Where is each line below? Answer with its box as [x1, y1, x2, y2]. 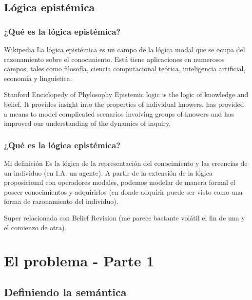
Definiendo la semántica [4, 284, 127, 299]
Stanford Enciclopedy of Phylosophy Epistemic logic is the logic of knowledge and [4, 89, 249, 100]
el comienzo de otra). [4, 222, 67, 232]
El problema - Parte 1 [4, 251, 155, 271]
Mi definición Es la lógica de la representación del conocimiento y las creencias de [4, 158, 248, 168]
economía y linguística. [4, 73, 72, 83]
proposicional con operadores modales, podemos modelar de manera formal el [4, 177, 235, 187]
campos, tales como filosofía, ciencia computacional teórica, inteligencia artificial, [4, 63, 246, 74]
